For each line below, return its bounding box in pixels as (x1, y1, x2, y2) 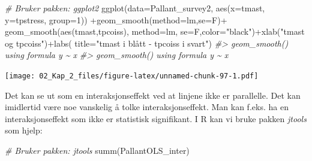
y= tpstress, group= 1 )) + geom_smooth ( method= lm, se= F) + (5, 13, 227, 26)
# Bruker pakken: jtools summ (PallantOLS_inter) (5, 144, 190, 156)
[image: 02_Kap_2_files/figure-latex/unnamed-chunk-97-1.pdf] (5, 71, 259, 80)
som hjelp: (5, 124, 43, 136)
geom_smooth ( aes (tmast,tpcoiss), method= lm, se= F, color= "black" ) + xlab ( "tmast (5, 25, 305, 38)
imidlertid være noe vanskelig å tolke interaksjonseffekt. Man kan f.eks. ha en (5, 101, 289, 113)
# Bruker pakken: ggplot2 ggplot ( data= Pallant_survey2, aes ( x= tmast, (5, 2, 265, 14)
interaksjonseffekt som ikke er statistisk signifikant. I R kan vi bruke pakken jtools (5, 112, 307, 124)
